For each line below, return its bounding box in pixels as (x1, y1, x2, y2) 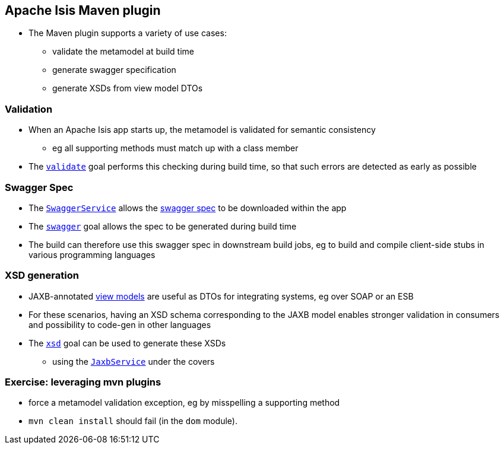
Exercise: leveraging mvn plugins (5, 376, 161, 389)
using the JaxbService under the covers (52, 356, 215, 367)
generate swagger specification (52, 65, 176, 75)
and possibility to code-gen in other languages (28, 319, 211, 330)
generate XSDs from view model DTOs (52, 83, 203, 94)
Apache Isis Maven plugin (5, 3, 161, 18)
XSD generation (5, 269, 79, 282)
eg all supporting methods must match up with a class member (52, 143, 299, 154)
